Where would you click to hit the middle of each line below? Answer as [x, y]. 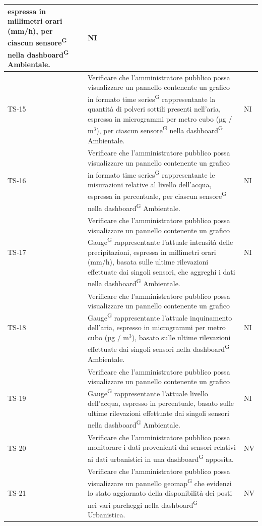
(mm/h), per [30, 31]
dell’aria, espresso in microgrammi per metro [156, 327]
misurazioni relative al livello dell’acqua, [149, 184]
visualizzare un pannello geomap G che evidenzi [159, 482]
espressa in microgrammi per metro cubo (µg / [160, 118]
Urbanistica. [106, 515]
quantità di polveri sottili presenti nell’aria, [154, 109]
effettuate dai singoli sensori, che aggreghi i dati [161, 271]
